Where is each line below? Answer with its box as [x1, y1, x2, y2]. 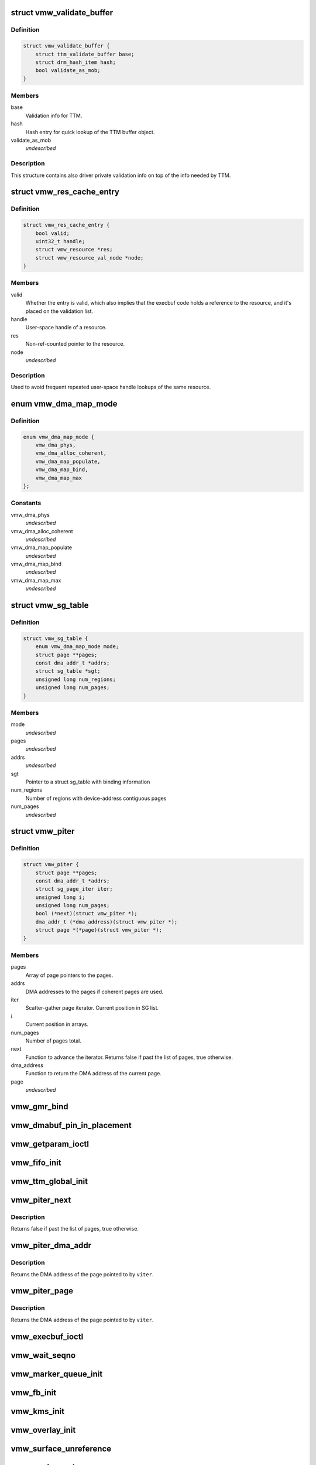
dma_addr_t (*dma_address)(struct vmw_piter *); [35, 918, 178, 925]
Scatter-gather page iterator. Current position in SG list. [25, 1004, 159, 1011]
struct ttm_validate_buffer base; [35, 50, 135, 57]
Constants [11, 499, 42, 507]
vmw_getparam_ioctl [11, 1139, 90, 1149]
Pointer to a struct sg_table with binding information [25, 778, 150, 785]
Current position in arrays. [25, 1021, 89, 1028]
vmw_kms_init [11, 1406, 64, 1416]
